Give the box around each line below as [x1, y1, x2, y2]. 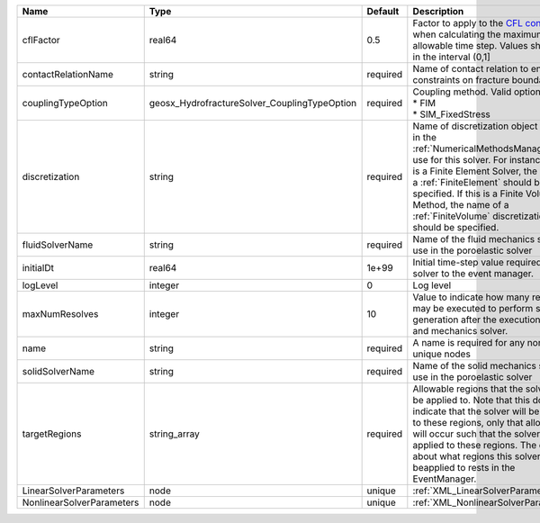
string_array [148, 428, 200, 440]
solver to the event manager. [412, 267, 535, 279]
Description [412, 5, 464, 17]
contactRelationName [22, 68, 114, 80]
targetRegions [22, 428, 82, 440]
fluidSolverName [22, 239, 94, 251]
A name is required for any [412, 337, 526, 348]
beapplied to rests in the [412, 462, 516, 473]
